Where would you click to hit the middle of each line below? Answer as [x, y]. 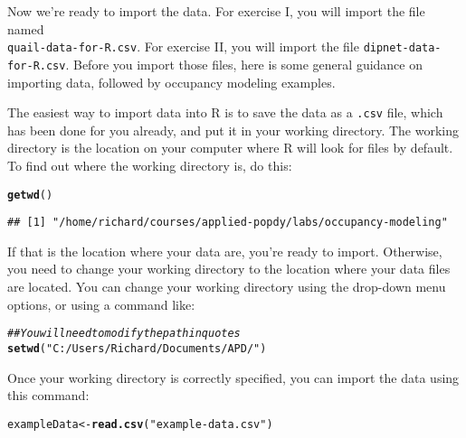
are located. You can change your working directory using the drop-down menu [227, 287]
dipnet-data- [402, 48]
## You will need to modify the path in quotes [124, 334]
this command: [48, 395]
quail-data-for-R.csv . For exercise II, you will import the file [183, 47]
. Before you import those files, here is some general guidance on [244, 64]
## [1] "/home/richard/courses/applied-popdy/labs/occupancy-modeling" [228, 223]
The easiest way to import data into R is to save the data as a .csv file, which [225, 112]
